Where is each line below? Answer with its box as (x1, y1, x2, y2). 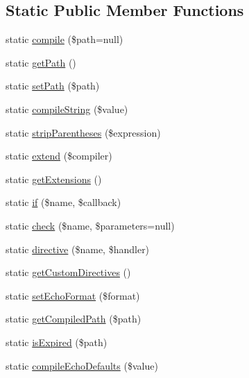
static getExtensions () (6, 171, 102, 186)
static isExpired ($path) (6, 334, 108, 349)
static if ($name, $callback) (6, 195, 121, 209)
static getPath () (6, 55, 76, 69)
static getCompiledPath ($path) (6, 311, 141, 326)
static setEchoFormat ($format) (6, 288, 140, 302)
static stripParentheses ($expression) (6, 125, 161, 139)
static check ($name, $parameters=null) (6, 218, 175, 232)
